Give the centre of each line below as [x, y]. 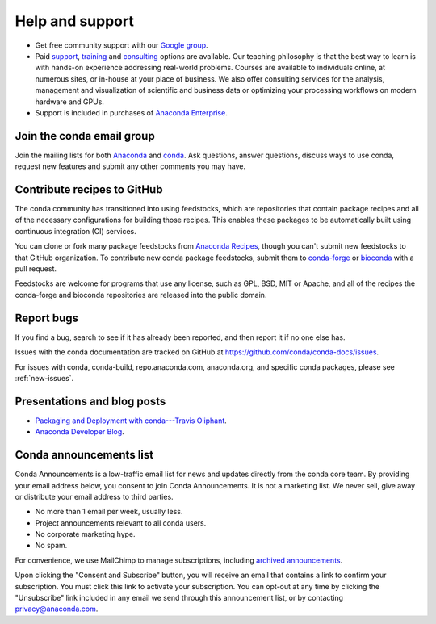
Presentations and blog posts [90, 401]
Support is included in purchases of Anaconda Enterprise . [131, 112]
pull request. [36, 269]
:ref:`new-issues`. [44, 378]
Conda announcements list [84, 455]
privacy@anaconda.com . [57, 609]
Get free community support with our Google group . [122, 45]
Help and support [75, 21]
